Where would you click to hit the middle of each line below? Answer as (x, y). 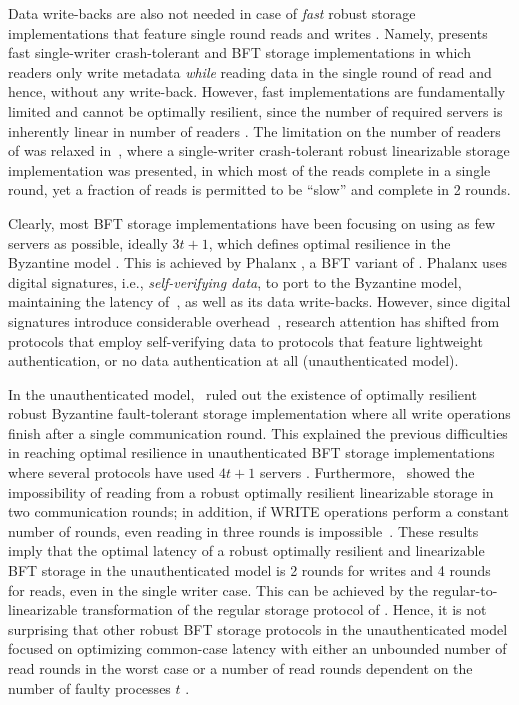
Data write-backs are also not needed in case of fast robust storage (212, 13)
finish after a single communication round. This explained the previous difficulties (258, 432)
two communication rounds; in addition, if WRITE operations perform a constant (258, 511)
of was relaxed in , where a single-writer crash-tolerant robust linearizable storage (259, 150)
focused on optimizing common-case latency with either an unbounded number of (257, 648)
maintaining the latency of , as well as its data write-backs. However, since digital (259, 301)
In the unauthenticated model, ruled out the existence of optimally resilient (242, 393)
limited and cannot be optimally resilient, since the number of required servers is (255, 110)
